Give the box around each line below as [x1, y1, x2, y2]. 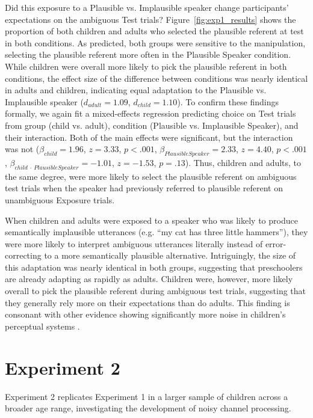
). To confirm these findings [177, 95, 279, 108]
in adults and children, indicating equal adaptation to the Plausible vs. [5, 84, 267, 96]
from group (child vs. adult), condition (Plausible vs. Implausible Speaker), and [5, 118, 299, 131]
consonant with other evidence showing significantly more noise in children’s [5, 308, 286, 321]
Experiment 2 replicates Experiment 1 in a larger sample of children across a [5, 390, 288, 402]
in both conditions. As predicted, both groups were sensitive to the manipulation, [5, 36, 306, 49]
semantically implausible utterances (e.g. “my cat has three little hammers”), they [5, 226, 308, 238]
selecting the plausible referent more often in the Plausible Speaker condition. [5, 48, 291, 61]
